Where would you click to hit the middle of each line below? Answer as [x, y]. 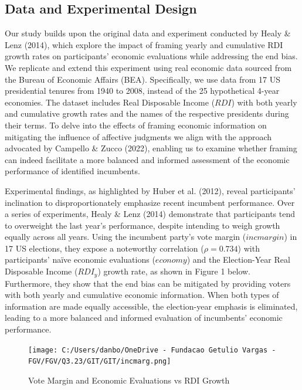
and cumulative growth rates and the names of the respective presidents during [147, 113]
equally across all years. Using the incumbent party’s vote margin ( [125, 237]
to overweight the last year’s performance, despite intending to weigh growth [142, 225]
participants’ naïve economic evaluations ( [80, 260]
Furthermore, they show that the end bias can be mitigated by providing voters [148, 283]
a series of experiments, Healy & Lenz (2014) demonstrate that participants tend [150, 214]
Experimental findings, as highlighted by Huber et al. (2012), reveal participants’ [150, 190]
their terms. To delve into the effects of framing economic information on [136, 125]
